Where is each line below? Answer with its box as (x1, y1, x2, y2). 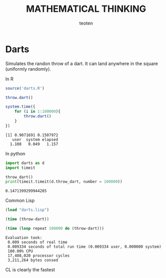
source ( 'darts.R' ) (5, 86, 45, 91)
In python (5, 150, 26, 156)
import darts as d (5, 160, 45, 166)
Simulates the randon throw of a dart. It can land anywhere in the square (5, 60, 158, 67)
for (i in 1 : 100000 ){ (14, 109, 60, 114)
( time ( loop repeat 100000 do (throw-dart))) (5, 226, 104, 231)
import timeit (5, 165, 36, 170)
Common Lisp (5, 197, 35, 204)
